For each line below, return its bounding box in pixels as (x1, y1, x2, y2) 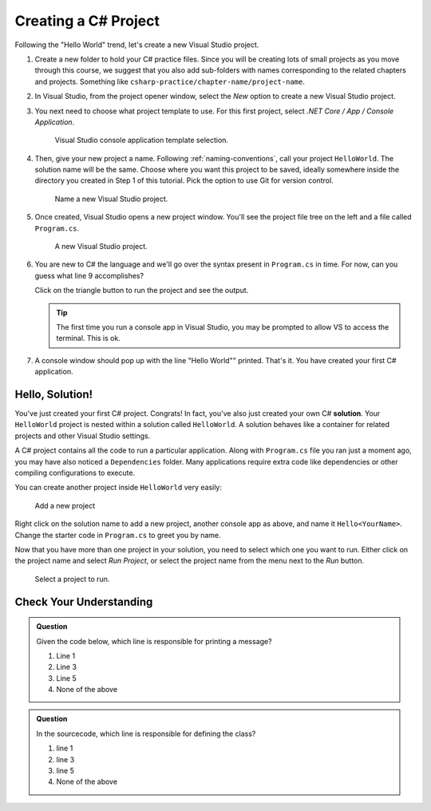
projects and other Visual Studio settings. (14, 431, 151, 441)
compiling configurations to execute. (14, 468, 136, 477)
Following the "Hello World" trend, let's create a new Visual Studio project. (14, 40, 259, 49)
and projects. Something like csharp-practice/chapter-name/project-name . (34, 77, 305, 86)
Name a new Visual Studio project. (54, 194, 168, 204)
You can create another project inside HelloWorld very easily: (14, 483, 223, 493)
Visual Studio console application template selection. (54, 136, 229, 145)
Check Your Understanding (14, 595, 153, 608)
